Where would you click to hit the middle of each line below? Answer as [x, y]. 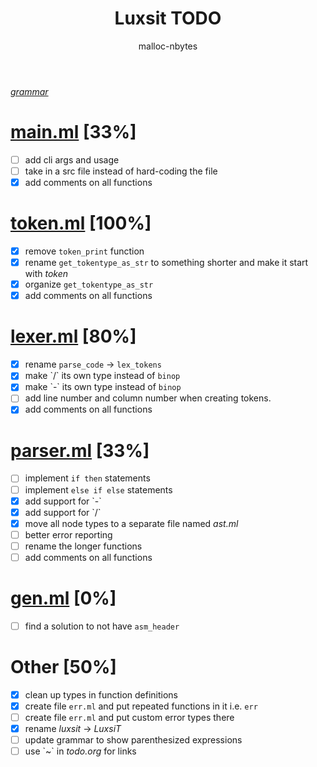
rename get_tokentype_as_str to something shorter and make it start [166, 263]
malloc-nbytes [168, 46]
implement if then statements [87, 478]
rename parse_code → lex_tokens [93, 364]
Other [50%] [63, 667]
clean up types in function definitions [101, 694]
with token [46, 274]
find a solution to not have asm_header [102, 626]
